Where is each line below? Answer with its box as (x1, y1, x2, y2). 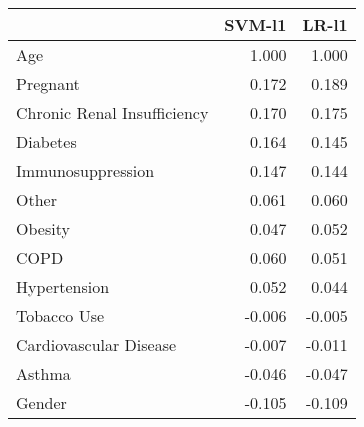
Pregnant (16, 72, 80, 95)
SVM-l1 (224, 13, 287, 36)
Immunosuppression (16, 159, 155, 182)
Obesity (16, 217, 70, 240)
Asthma (16, 362, 71, 385)
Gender (16, 391, 67, 414)
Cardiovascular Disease (16, 333, 177, 356)
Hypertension (16, 275, 110, 298)
